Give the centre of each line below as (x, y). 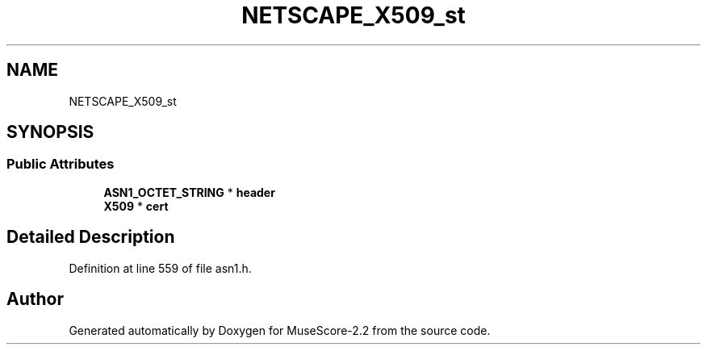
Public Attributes (61, 164)
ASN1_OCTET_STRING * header (189, 192)
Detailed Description (91, 237)
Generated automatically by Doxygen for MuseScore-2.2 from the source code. (280, 330)
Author (35, 299)
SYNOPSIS (50, 132)
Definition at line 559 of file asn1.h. (160, 268)
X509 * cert (136, 206)
